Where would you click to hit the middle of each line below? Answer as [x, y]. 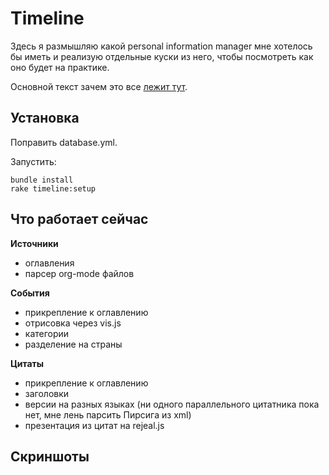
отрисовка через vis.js [73, 323]
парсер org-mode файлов [79, 273]
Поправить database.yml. [64, 142]
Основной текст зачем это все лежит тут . [99, 86]
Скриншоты [50, 456]
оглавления [49, 263]
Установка [45, 118]
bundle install [42, 180]
